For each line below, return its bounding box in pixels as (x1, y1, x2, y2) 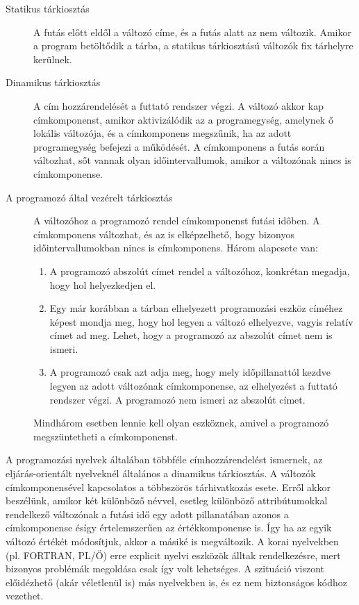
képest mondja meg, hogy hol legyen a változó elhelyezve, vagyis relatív (49, 314, 353, 329)
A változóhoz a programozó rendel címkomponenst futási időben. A (33, 213, 320, 228)
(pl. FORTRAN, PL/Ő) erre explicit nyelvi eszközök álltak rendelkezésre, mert (6, 547, 341, 562)
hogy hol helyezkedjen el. (49, 277, 156, 292)
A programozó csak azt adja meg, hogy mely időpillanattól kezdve (49, 365, 331, 379)
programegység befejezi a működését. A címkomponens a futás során (33, 139, 325, 154)
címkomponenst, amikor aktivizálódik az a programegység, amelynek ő (33, 112, 333, 126)
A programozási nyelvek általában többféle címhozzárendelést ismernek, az (6, 452, 323, 467)
